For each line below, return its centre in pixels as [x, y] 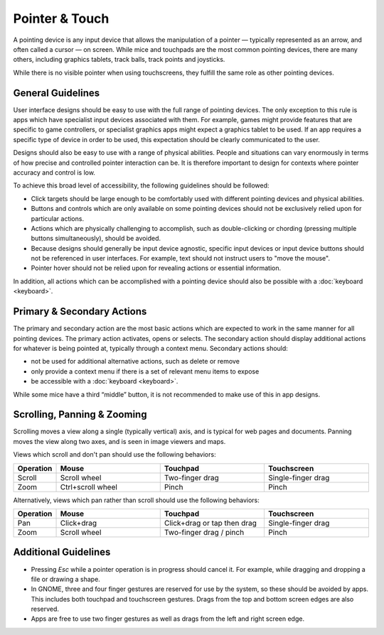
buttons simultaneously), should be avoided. [96, 239]
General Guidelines [56, 93]
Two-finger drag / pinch [204, 532]
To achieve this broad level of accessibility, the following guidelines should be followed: [141, 185]
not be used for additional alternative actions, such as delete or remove [135, 362]
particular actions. [58, 218]
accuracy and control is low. [54, 172]
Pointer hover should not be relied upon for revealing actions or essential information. [156, 268]
